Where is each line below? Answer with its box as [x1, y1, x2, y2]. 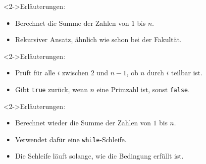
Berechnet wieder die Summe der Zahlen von [15, 117, 151, 128]
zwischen [62, 67, 89, 78]
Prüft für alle [15, 67, 55, 78]
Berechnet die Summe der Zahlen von [15, 17, 129, 28]
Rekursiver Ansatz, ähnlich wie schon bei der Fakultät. [15, 34, 182, 45]
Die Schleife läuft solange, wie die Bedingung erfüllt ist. [15, 151, 184, 161]
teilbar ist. [171, 67, 203, 78]
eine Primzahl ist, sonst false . [97, 84, 190, 94]
